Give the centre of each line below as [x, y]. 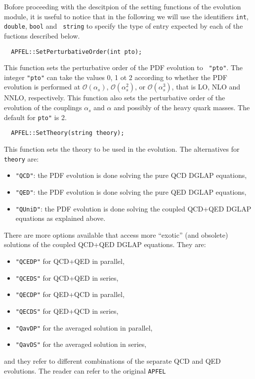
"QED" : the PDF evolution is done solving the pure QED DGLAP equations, [131, 191]
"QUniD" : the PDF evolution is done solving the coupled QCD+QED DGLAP [133, 208]
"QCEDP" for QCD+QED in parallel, [70, 261]
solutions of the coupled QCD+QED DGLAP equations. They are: [105, 244]
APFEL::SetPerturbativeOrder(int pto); [77, 52]
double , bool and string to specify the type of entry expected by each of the [124, 26]
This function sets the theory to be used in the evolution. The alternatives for [122, 148]
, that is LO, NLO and [206, 87]
